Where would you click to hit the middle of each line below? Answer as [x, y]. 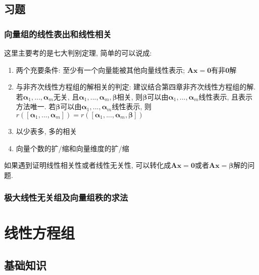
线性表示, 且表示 [226, 96]
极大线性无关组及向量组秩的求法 [66, 197]
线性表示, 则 [132, 106]
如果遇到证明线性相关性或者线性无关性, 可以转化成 [88, 165]
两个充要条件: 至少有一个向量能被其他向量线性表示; [100, 70]
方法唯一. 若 [36, 106]
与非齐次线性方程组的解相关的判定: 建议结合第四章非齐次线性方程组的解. [136, 87]
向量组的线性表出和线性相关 [58, 34]
